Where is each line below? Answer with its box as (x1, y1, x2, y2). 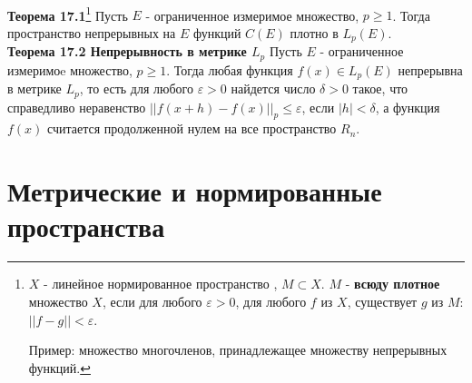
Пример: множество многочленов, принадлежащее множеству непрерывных (28, 340, 447, 359)
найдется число (231, 79, 316, 98)
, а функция (375, 97, 440, 116)
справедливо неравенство (7, 97, 146, 116)
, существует (347, 291, 418, 310)
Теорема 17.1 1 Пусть (7, 3, 128, 25)
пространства (7, 208, 165, 245)
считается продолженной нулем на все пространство (47, 119, 337, 138)
